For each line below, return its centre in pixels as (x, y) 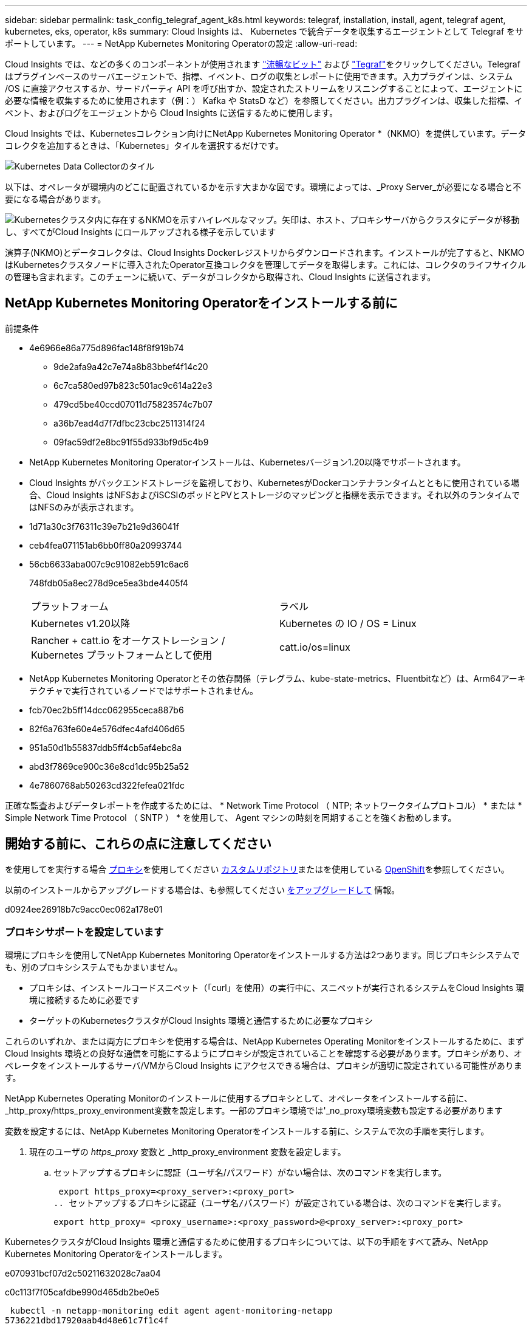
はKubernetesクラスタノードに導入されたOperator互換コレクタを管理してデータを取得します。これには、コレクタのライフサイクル (266, 265)
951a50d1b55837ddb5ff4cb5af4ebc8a (106, 747)
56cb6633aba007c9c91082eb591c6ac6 (109, 564)
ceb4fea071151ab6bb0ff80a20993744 (106, 545)
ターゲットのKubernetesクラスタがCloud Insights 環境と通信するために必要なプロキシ (201, 1021)
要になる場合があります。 (56, 199)
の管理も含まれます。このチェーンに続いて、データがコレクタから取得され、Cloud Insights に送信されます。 (220, 277)
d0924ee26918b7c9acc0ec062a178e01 (84, 909)
